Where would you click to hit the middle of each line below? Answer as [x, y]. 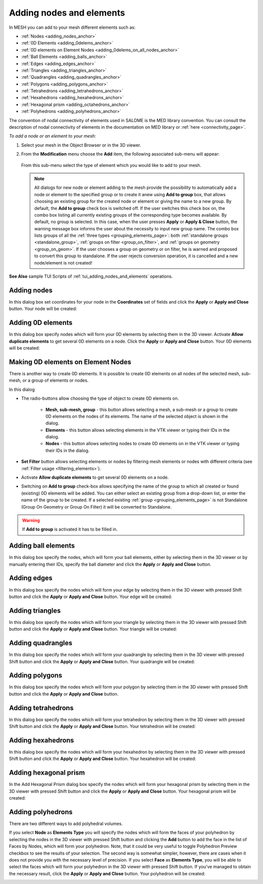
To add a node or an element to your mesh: [53, 136]
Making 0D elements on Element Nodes [70, 362]
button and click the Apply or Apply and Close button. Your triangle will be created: [93, 629]
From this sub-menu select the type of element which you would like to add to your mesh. [111, 165]
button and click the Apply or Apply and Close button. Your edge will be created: [91, 596]
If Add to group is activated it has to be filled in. [70, 529]
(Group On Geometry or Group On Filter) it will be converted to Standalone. [96, 507]
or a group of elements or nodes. [56, 380]
